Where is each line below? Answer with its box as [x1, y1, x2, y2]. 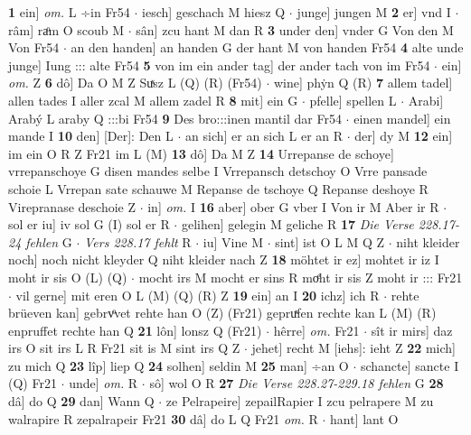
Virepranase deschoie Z [8, 197, 136, 216]
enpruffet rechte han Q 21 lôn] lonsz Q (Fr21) [8, 320, 262, 339]
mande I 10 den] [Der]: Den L [8, 126, 174, 145]
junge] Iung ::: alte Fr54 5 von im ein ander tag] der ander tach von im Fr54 [8, 55, 430, 74]
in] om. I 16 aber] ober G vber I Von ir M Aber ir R [147, 197, 439, 216]
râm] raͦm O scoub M [8, 20, 125, 39]
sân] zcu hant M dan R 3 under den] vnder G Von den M [136, 20, 454, 39]
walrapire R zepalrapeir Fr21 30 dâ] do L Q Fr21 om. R [8, 409, 318, 428]
